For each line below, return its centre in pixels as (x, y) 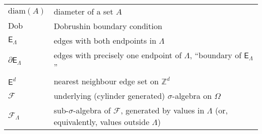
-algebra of (92, 110)
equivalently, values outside (102, 122)
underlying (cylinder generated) (109, 96)
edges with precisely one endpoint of (118, 55)
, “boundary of (216, 55)
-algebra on (192, 96)
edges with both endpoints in (105, 40)
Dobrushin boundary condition (108, 26)
